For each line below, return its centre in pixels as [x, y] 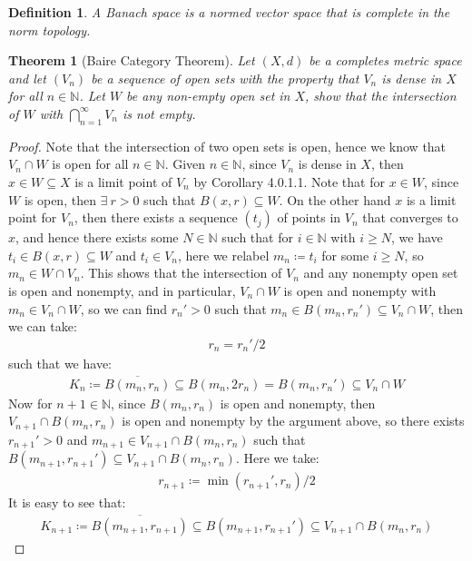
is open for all [90, 164]
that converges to [410, 217]
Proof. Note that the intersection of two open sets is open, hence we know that [227, 146]
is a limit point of [123, 181]
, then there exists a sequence [156, 217]
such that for [257, 237]
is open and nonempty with [360, 290]
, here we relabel [223, 255]
